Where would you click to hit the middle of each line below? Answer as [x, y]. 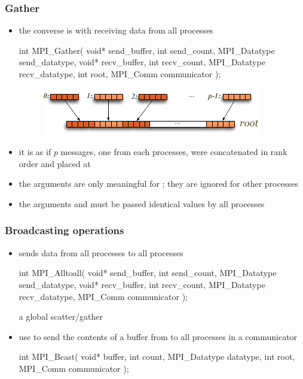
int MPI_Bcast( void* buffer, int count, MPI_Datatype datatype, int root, [157, 357]
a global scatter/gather [61, 316]
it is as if [35, 152]
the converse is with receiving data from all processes [116, 30]
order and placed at [55, 163]
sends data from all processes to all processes [101, 252]
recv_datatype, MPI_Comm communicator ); [103, 296]
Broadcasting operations [65, 230]
